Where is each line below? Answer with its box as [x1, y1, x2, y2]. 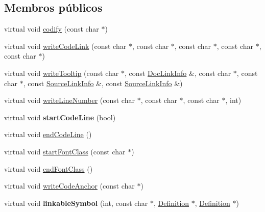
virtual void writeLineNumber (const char [4, 95, 135, 105]
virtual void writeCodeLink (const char [4, 40, 127, 51]
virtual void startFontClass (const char [4, 146, 126, 156]
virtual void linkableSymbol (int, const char [4, 197, 148, 208]
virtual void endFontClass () [4, 163, 93, 174]
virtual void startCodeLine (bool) [4, 112, 116, 122]
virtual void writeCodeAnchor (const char [4, 180, 135, 191]
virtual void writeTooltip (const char [4, 67, 119, 78]
